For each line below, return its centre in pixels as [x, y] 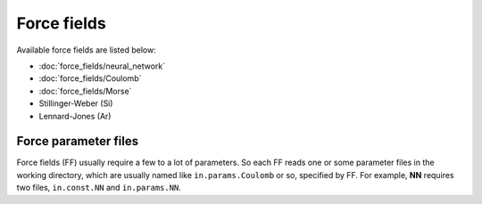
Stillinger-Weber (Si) [76, 103]
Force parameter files [77, 141]
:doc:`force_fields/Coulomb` [90, 78]
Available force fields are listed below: [86, 50]
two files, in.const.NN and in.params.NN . [99, 188]
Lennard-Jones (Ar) [75, 116]
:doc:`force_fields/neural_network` [102, 66]
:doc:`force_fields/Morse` [85, 91]
